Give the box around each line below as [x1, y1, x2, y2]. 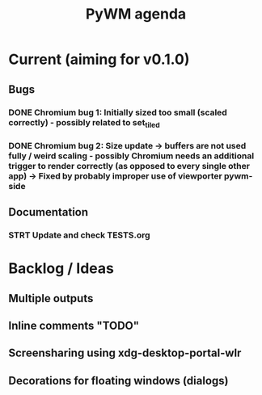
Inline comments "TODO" [8, 318, 140, 332]
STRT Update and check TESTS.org [8, 229, 151, 241]
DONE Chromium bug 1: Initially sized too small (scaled [8, 107, 228, 118]
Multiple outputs [8, 292, 94, 305]
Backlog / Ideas [8, 259, 115, 278]
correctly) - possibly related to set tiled [8, 116, 160, 129]
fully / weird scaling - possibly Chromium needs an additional [8, 150, 255, 162]
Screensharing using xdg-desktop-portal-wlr [8, 347, 242, 360]
